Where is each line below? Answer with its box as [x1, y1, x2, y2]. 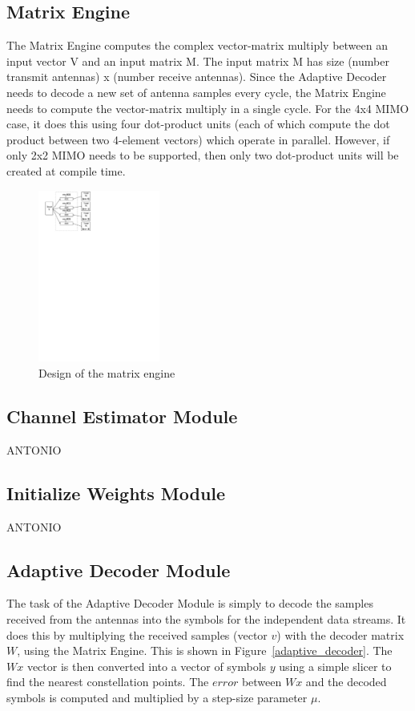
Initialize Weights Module [6, 480, 226, 505]
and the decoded [305, 673, 387, 690]
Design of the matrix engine [38, 365, 175, 382]
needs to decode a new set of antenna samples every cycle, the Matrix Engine [6, 83, 386, 100]
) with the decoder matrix [276, 626, 405, 643]
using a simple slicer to [279, 657, 392, 674]
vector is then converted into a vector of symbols [26, 657, 267, 674]
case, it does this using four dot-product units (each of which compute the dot [6, 115, 390, 132]
